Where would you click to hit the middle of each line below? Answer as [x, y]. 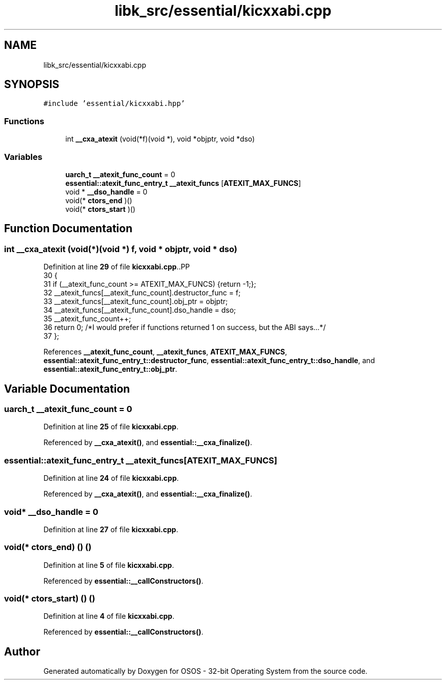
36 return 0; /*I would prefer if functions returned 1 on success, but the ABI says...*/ [185, 327]
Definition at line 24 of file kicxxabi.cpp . [111, 478]
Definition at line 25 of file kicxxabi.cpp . [111, 427]
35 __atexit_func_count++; [87, 319]
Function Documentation [68, 229]
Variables [23, 157]
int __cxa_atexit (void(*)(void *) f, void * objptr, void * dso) [121, 249]
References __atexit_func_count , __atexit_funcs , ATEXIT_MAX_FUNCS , [165, 352]
